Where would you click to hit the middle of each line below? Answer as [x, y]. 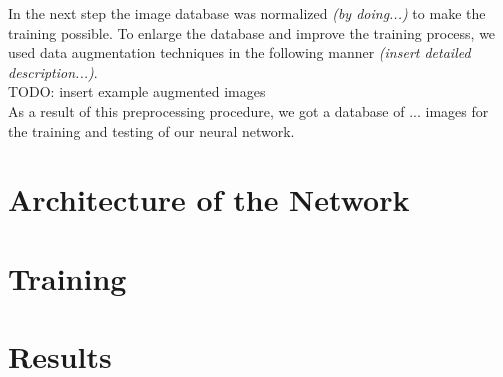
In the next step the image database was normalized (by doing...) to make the [247, 13]
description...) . [53, 71]
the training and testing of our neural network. [151, 130]
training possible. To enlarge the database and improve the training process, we [252, 32]
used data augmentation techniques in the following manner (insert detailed [239, 52]
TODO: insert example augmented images [137, 91]
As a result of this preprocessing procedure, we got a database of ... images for [248, 110]
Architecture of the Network [209, 199]
